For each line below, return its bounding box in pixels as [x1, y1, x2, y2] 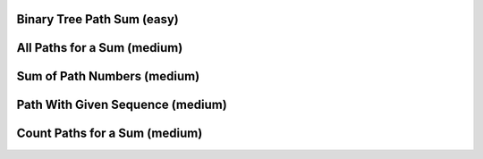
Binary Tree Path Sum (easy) [16, 12, 179, 27]
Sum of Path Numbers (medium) [16, 69, 200, 84]
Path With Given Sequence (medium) [16, 97, 227, 113]
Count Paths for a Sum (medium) [16, 126, 203, 141]
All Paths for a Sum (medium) [16, 40, 183, 55]
